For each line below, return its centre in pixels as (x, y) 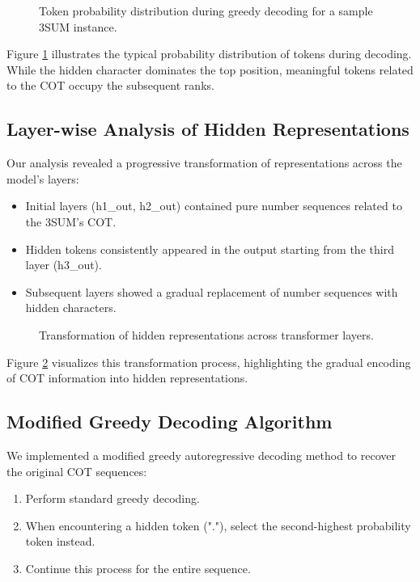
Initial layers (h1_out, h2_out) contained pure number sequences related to (214, 206)
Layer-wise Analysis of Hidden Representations (208, 129)
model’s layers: (43, 178)
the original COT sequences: (77, 471)
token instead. (60, 541)
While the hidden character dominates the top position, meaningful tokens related (210, 69)
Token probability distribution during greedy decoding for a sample (206, 11)
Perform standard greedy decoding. (112, 498)
